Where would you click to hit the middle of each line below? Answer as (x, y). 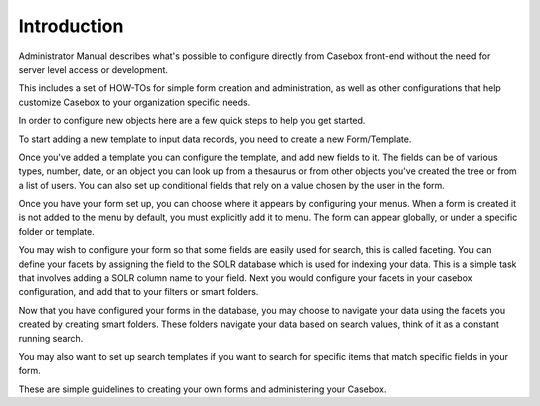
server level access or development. (93, 69)
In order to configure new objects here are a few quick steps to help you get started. (192, 121)
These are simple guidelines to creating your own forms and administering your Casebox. (202, 389)
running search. (51, 338)
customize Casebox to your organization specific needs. (134, 102)
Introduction (71, 26)
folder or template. (56, 231)
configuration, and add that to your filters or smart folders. (138, 292)
